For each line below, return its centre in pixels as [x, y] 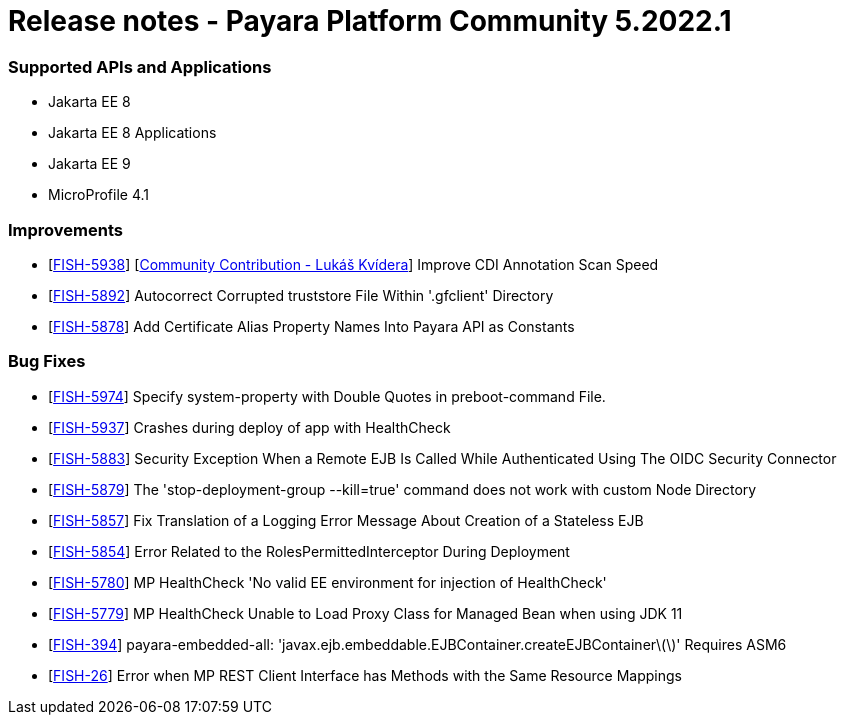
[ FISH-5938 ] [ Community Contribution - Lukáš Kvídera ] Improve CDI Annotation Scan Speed [353, 264]
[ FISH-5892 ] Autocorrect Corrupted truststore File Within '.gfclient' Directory [301, 295]
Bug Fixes [47, 361]
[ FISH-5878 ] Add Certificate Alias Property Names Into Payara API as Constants [311, 326]
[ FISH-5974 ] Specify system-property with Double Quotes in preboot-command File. [327, 396]
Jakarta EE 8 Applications [132, 133]
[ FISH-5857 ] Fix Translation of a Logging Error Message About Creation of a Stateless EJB [346, 520]
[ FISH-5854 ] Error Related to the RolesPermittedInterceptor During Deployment [309, 551]
